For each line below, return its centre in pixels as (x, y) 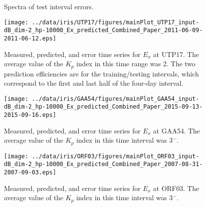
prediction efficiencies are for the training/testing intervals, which (102, 73)
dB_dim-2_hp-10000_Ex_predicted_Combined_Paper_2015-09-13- (103, 107)
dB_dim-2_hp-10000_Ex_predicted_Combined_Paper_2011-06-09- (103, 30)
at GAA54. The (177, 130)
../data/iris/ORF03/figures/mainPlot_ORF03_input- (115, 156)
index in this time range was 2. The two (136, 64)
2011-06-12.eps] (30, 38)
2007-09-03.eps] (30, 173)
